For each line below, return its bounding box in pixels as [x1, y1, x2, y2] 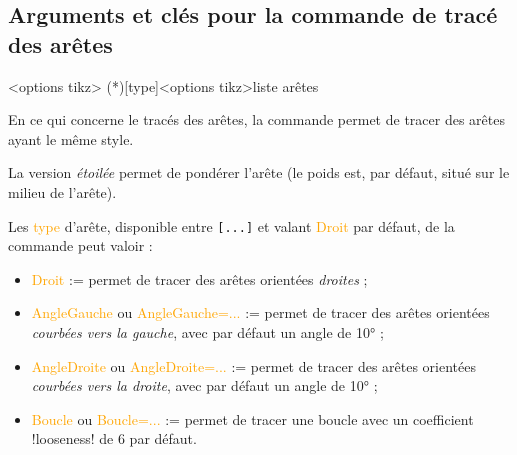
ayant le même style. [8, 128, 134, 149]
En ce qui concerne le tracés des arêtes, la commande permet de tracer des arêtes [8, 109, 505, 130]
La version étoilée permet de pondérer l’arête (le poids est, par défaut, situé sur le [8, 162, 510, 183]
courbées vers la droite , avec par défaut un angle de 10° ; [31, 375, 378, 396]
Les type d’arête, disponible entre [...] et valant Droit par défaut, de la [8, 215, 455, 236]
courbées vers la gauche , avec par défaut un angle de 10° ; [31, 322, 384, 342]
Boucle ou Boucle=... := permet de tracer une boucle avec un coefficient [31, 408, 474, 429]
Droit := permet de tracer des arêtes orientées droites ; [31, 268, 368, 289]
